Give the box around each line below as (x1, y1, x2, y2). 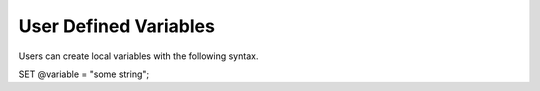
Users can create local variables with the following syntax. (18, 50, 259, 62)
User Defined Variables (18, 15, 215, 37)
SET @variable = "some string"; (18, 68, 150, 80)
